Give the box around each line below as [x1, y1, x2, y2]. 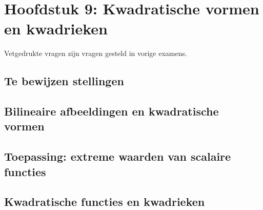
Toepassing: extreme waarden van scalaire [4, 148, 231, 164]
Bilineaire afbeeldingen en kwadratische [4, 103, 219, 119]
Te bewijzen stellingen [4, 73, 124, 89]
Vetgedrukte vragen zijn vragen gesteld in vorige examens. [4, 48, 187, 59]
